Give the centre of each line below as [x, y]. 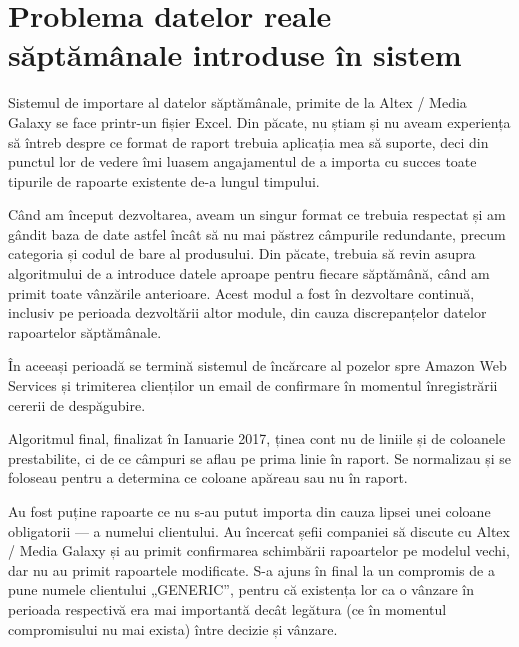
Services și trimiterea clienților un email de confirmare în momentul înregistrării [253, 385]
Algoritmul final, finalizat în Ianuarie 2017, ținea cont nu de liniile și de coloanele [257, 438]
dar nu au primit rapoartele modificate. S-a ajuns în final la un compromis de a [251, 569]
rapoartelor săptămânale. [85, 331]
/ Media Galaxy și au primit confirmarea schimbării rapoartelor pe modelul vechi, [259, 550]
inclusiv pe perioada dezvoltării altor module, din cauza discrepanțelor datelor [247, 312]
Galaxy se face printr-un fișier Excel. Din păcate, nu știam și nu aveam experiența [259, 121]
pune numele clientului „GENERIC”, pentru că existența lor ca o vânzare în [241, 589]
